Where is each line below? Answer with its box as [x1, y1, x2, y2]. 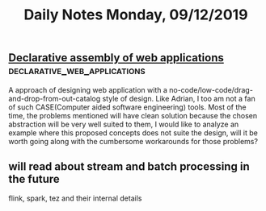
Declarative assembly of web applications [8, 51, 224, 65]
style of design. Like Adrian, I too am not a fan [102, 93, 256, 103]
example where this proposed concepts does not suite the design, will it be [8, 127, 259, 138]
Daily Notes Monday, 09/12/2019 [23, 6, 248, 24]
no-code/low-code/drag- [168, 85, 253, 94]
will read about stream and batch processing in [8, 159, 250, 173]
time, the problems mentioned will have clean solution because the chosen [8, 110, 257, 120]
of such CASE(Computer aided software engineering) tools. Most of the [8, 102, 247, 112]
